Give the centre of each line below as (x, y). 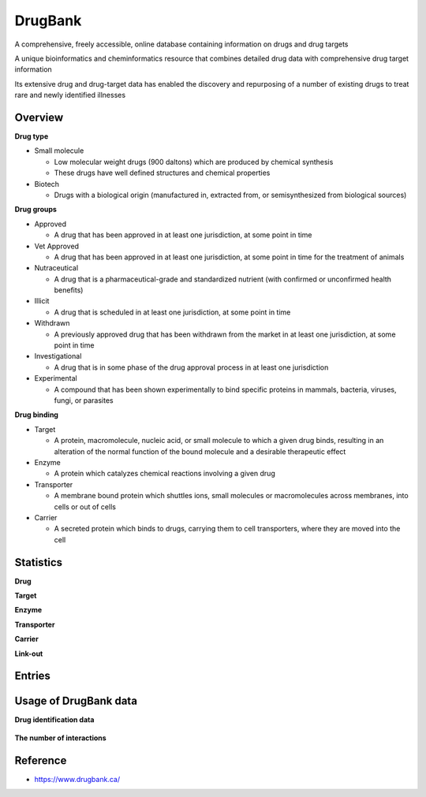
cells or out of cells (85, 507)
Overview (39, 117)
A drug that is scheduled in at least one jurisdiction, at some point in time (172, 312)
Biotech (47, 184)
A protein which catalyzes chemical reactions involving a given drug (164, 474)
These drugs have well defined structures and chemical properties (162, 173)
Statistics (39, 562)
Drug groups (35, 210)
